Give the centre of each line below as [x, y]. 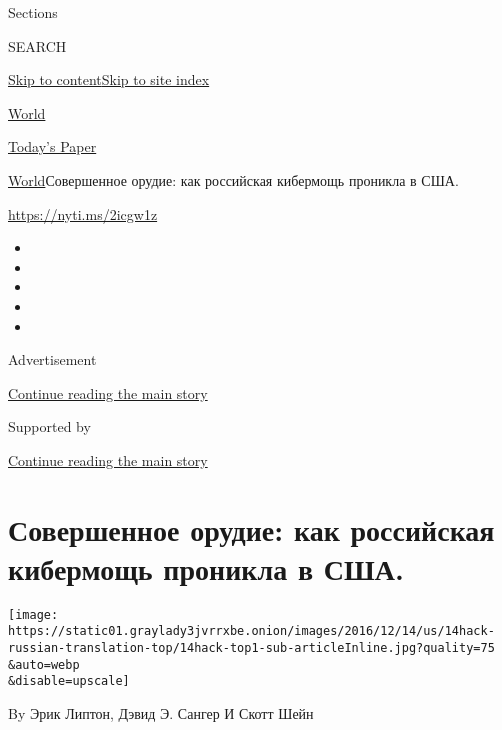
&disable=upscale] [69, 681]
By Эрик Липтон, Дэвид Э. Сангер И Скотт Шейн [161, 713]
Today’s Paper [52, 146]
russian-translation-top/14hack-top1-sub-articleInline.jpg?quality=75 [251, 648]
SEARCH [37, 45]
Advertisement [52, 359]
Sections [33, 12]
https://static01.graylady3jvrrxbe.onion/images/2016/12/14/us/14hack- [251, 631]
